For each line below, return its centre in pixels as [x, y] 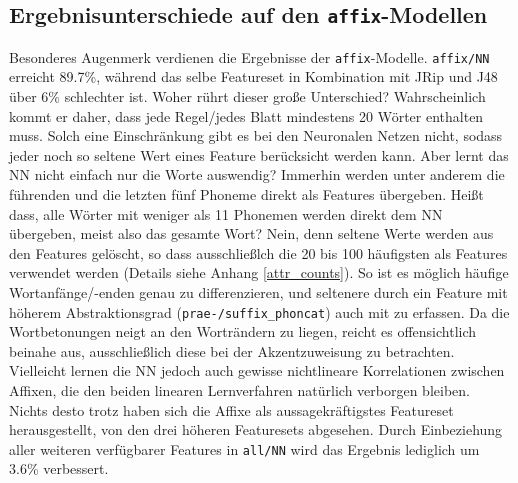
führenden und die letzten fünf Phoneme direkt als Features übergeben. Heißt [246, 194]
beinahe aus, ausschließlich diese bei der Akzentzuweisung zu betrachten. [232, 350]
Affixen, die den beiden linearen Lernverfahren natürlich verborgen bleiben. [239, 390]
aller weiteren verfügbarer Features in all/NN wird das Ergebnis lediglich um [244, 448]
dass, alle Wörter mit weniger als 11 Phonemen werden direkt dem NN [226, 213]
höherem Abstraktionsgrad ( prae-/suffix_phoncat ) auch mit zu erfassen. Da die [259, 311]
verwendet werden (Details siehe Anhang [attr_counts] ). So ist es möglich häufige [259, 272]
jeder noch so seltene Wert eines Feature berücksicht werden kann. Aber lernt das [259, 154]
